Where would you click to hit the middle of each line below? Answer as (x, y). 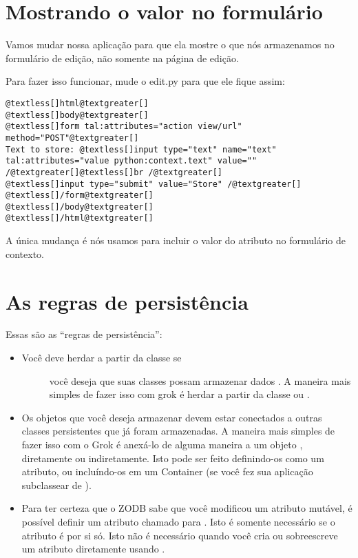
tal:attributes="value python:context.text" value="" (131, 161)
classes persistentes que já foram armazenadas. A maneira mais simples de (178, 431)
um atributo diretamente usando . (93, 549)
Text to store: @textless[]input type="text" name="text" (141, 149)
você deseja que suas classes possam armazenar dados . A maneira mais (200, 380)
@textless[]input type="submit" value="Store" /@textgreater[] (154, 184)
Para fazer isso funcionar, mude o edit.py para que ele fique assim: (145, 81)
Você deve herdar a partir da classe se (102, 358)
